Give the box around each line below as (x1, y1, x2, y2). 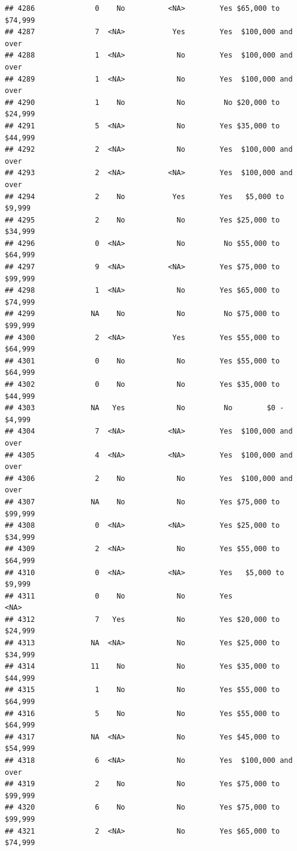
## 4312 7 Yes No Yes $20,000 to (5, 615, 280, 624)
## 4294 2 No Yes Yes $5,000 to (5, 192, 284, 201)
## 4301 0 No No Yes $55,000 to (5, 356, 280, 365)
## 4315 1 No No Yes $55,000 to (5, 685, 280, 694)
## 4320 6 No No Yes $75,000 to (5, 803, 280, 812)
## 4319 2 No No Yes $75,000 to (5, 780, 280, 789)
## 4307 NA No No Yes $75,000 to (5, 497, 280, 506)
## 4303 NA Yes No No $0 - (5, 404, 284, 413)
